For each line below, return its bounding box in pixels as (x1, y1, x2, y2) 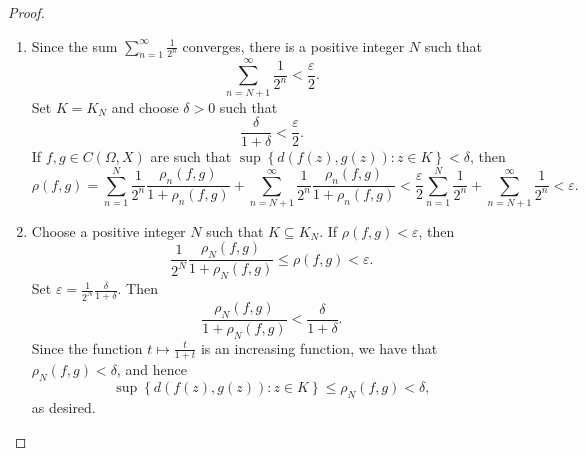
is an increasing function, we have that (200, 337, 438, 358)
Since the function (31, 337, 143, 358)
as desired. (31, 397, 96, 418)
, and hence (116, 359, 187, 380)
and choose (111, 96, 179, 117)
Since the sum (31, 35, 118, 56)
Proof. (8, 2, 45, 22)
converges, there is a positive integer (182, 35, 405, 56)
